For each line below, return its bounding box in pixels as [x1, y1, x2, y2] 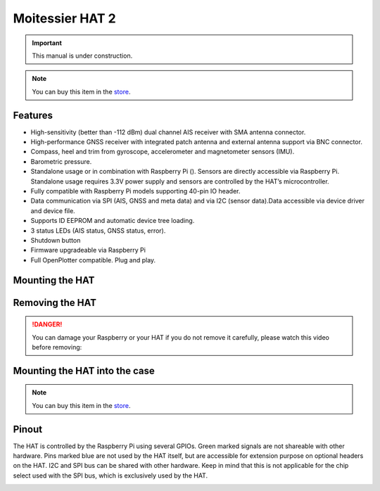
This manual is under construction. [32, 51, 133, 60]
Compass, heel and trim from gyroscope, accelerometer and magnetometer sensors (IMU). [30, 148, 295, 156]
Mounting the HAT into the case [13, 364, 155, 376]
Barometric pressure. [30, 157, 92, 165]
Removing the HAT [13, 296, 97, 309]
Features [13, 109, 53, 121]
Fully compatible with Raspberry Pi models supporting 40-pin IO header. [30, 186, 241, 195]
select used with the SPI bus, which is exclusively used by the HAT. [13, 471, 208, 480]
